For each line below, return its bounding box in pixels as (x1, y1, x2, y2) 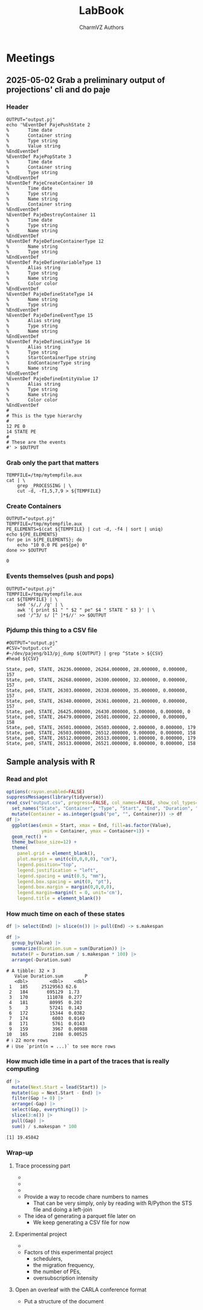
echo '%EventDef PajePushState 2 (6, 122, 91, 128)
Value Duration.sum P (14, 973, 88, 979)
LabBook (79, 4, 124, 18)
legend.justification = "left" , (17, 867, 98, 874)
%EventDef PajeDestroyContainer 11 (6, 212, 96, 218)
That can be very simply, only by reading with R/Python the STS (33, 1199, 192, 1207)
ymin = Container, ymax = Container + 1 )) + (41, 828, 150, 834)
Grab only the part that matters (6, 458, 99, 467)
